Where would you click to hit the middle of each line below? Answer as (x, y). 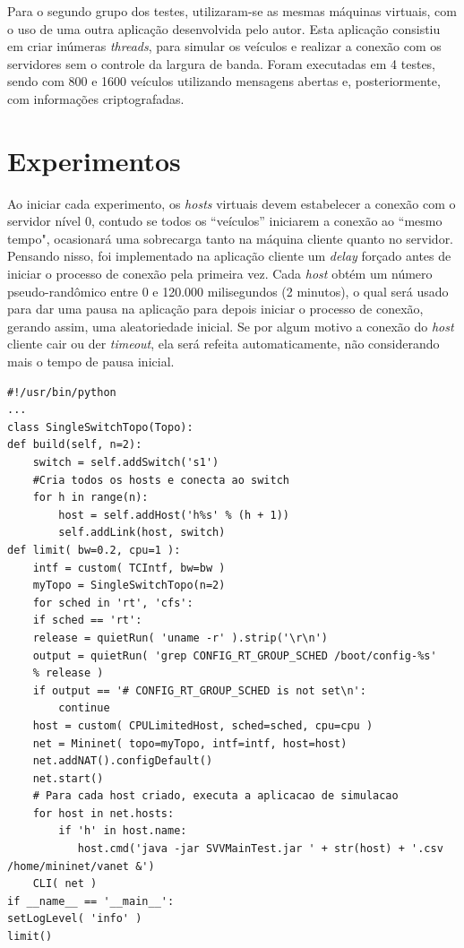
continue (84, 708)
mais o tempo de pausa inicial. (91, 362)
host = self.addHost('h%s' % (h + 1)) (174, 515)
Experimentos (94, 160)
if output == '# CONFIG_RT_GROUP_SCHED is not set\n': (199, 690)
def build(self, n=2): (75, 445)
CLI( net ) (65, 884)
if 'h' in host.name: (123, 831)
